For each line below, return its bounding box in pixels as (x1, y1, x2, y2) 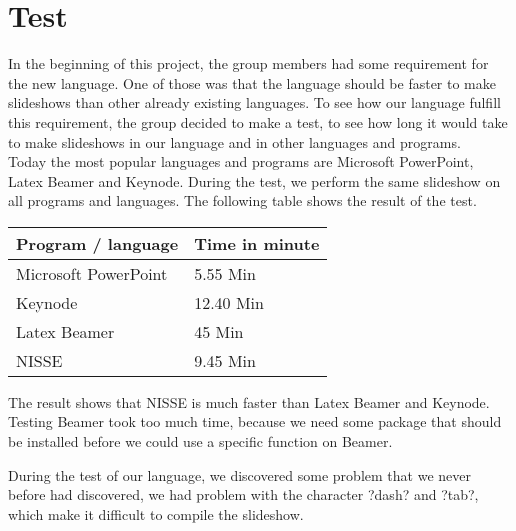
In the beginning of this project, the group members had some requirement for (8, 53, 489, 74)
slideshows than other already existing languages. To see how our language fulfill (8, 92, 501, 113)
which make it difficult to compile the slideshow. (8, 503, 304, 524)
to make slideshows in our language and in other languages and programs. (8, 131, 461, 152)
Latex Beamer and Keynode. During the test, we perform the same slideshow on (8, 170, 501, 191)
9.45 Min (194, 348, 256, 372)
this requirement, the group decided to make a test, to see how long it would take (8, 111, 508, 132)
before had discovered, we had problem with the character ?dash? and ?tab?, (8, 484, 479, 505)
